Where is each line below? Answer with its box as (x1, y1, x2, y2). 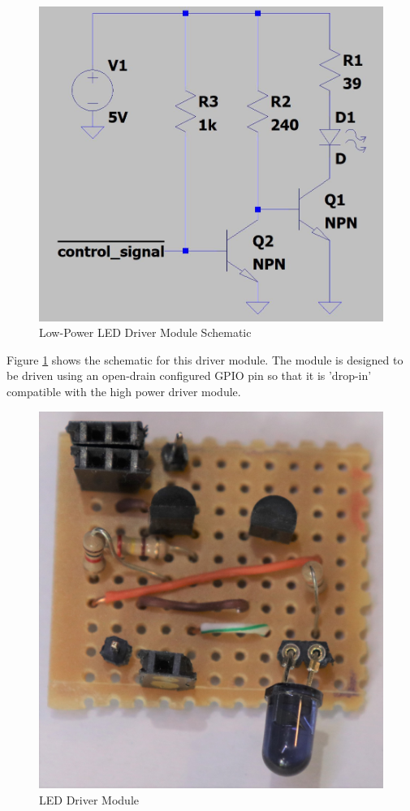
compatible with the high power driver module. (6, 382, 241, 399)
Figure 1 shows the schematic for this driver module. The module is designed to (6, 351, 404, 368)
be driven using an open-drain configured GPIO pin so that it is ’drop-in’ (6, 367, 372, 384)
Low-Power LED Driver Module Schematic (39, 324, 252, 341)
